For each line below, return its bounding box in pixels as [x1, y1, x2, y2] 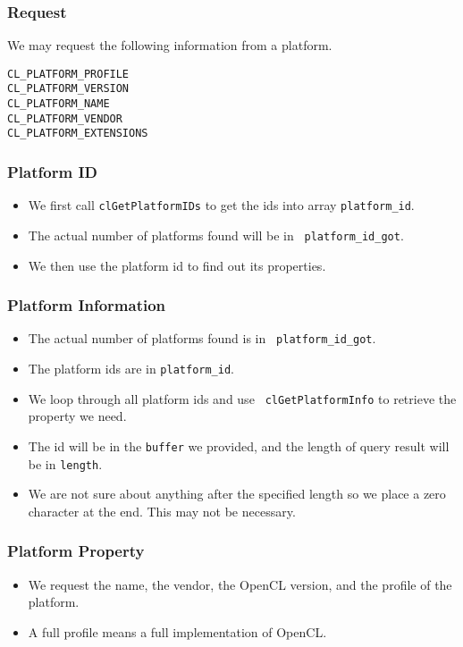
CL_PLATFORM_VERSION [7, 82, 130, 96]
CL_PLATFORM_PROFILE [7, 67, 130, 80]
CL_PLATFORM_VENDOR [7, 112, 122, 125]
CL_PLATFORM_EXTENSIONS [7, 127, 148, 140]
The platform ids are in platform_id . [28, 359, 234, 378]
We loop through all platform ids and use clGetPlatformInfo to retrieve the [28, 389, 457, 408]
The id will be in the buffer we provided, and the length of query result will [28, 437, 450, 455]
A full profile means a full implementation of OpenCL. [28, 622, 327, 641]
